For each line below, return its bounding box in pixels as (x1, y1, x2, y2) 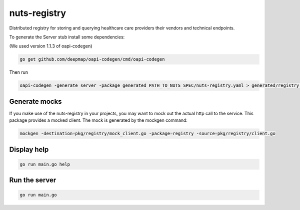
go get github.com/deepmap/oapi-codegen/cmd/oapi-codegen (19, 56, 165, 62)
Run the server (9, 176, 56, 185)
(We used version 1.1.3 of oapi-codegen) (9, 43, 92, 49)
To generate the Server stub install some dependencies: (9, 34, 125, 40)
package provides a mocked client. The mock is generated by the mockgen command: (9, 117, 187, 123)
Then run (9, 69, 28, 75)
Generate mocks (9, 97, 62, 106)
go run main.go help (19, 161, 70, 167)
